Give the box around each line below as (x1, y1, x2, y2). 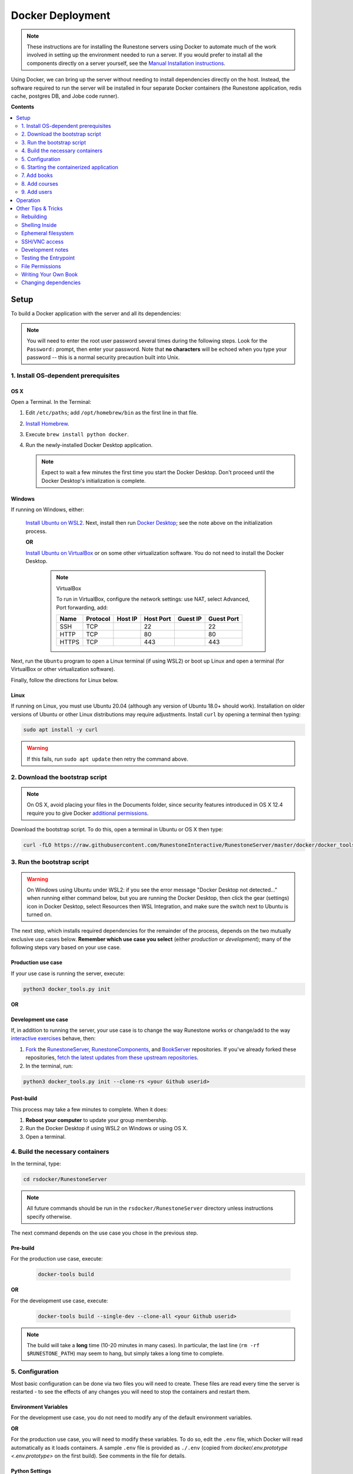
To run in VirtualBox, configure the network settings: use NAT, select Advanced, (56, 595, 250, 603)
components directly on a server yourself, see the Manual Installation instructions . (26, 60, 226, 67)
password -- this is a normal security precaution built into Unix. (26, 354, 180, 361)
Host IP (116, 614, 138, 623)
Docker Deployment (11, 9, 111, 22)
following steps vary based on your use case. (11, 944, 121, 951)
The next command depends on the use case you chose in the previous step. (11, 1229, 198, 1236)
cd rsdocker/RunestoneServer (23, 1176, 108, 1182)
